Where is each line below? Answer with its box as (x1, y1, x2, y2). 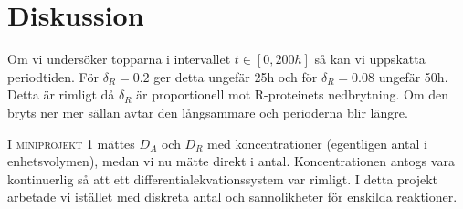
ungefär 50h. (378, 67, 448, 86)
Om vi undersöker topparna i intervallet (7, 49, 231, 68)
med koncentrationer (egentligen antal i (207, 133, 427, 152)
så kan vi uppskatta (314, 49, 426, 68)
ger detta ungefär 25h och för (153, 67, 318, 86)
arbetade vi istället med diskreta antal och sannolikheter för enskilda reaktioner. (7, 187, 458, 206)
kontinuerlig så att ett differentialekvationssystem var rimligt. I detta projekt (7, 169, 438, 188)
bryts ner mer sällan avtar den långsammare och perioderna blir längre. (7, 102, 408, 121)
